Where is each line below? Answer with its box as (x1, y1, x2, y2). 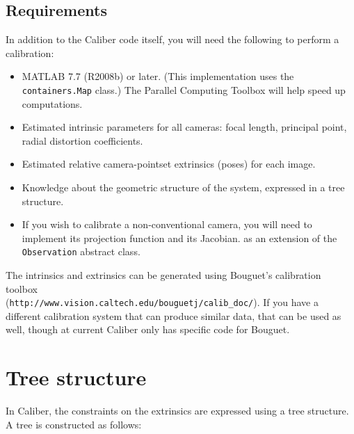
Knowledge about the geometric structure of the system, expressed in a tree (22, 180, 345, 195)
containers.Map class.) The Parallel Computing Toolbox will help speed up (22, 82, 346, 97)
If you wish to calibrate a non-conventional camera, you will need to (22, 217, 312, 232)
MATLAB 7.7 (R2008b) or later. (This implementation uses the (22, 69, 294, 83)
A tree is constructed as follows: (6, 417, 142, 431)
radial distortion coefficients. (22, 133, 143, 147)
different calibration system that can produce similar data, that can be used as (6, 308, 341, 323)
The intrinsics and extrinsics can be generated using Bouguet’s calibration (6, 268, 321, 282)
